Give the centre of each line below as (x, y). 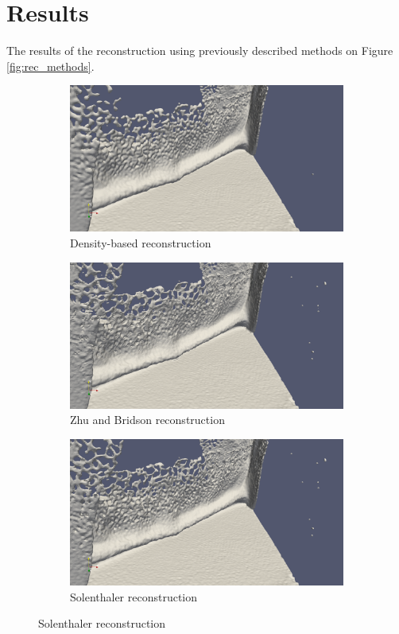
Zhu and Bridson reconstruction (147, 420)
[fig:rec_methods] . (50, 66)
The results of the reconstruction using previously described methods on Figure (200, 51)
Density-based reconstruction (141, 243)
